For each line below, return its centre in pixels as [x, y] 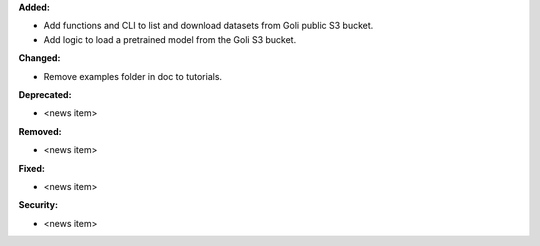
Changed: [39, 58]
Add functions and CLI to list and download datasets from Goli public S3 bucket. [208, 26]
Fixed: [31, 168]
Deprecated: [45, 94]
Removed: [40, 131]
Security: [38, 205]
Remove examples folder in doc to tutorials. [133, 76]
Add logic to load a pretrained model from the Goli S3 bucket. [170, 39]
